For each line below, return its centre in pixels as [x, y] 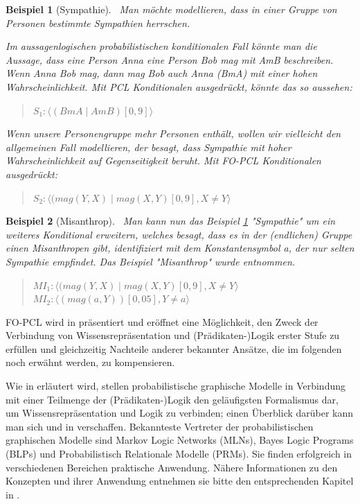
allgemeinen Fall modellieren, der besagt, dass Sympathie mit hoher [148, 147]
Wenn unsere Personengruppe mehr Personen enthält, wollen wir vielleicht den [173, 133]
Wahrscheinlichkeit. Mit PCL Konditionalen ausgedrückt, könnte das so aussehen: [179, 86]
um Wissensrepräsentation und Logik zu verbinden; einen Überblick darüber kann [180, 413]
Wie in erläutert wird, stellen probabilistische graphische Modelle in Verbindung [175, 386]
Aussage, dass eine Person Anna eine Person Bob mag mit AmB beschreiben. [170, 59]
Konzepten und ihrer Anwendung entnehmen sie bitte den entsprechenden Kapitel [180, 481]
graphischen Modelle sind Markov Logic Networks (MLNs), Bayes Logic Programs [180, 440]
